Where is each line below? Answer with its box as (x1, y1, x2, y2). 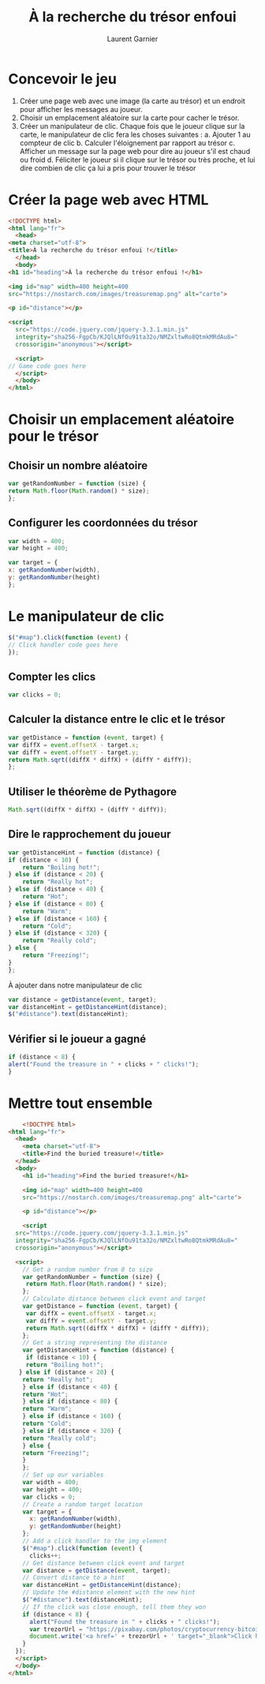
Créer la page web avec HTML (8, 190, 209, 208)
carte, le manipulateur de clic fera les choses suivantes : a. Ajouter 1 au (19, 129, 251, 139)
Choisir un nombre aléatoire (8, 459, 148, 472)
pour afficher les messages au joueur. (19, 104, 143, 114)
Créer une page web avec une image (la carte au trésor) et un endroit (19, 96, 246, 106)
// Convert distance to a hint (22, 1573, 125, 1582)
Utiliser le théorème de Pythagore (8, 785, 177, 798)
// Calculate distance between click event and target (22, 1295, 207, 1303)
